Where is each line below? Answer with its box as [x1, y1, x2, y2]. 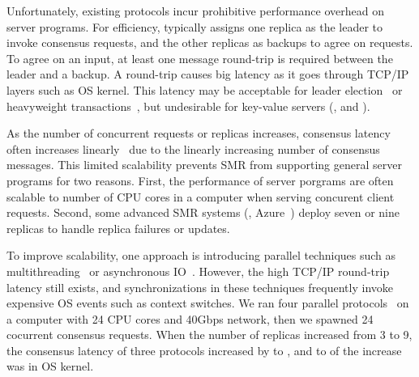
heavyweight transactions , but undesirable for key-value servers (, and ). [6, 97, 370, 114]
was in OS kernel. [6, 358, 94, 375]
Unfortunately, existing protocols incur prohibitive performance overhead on [6, 2, 385, 19]
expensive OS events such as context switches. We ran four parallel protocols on [6, 294, 409, 311]
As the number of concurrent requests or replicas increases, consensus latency [6, 125, 391, 142]
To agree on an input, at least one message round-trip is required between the [6, 49, 393, 66]
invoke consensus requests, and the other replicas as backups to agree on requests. [6, 34, 413, 51]
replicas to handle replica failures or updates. [6, 219, 230, 236]
